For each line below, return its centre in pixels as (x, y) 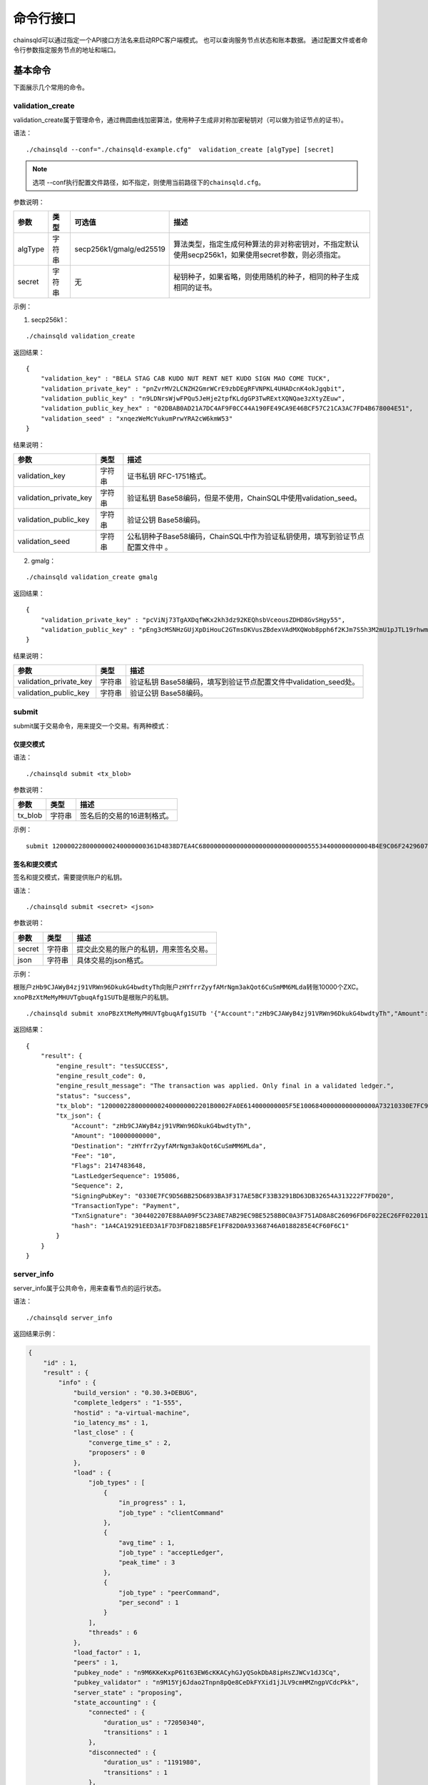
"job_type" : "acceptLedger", (171, 1553)
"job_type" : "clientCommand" (171, 1513)
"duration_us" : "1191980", (153, 1763)
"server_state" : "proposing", (128, 1693)
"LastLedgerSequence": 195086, (126, 1176)
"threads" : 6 (113, 1633)
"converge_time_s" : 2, (129, 1443)
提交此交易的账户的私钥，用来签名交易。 (144, 949)
